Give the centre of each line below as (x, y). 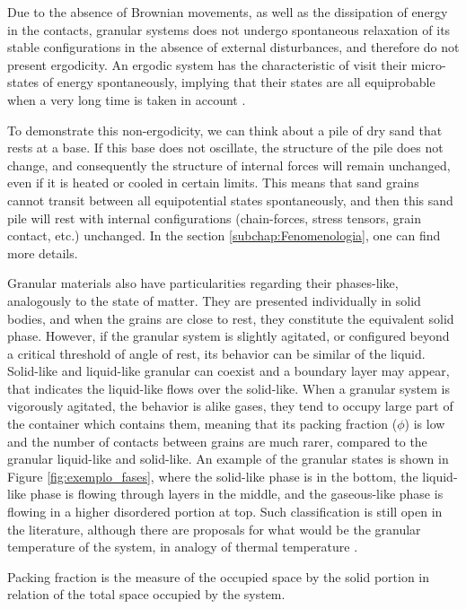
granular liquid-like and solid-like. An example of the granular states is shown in (228, 459)
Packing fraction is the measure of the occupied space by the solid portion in (219, 576)
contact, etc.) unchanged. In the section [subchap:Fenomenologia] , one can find (224, 235)
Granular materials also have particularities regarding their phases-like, (203, 283)
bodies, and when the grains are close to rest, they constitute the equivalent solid (231, 318)
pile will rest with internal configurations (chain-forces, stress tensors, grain (214, 217)
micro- (428, 64)
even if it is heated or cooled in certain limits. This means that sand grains (213, 183)
